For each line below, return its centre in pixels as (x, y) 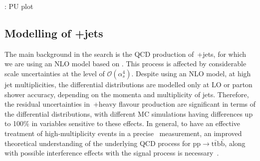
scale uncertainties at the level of (55, 73)
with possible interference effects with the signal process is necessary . (112, 153)
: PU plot (19, 6)
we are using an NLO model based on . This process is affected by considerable (126, 64)
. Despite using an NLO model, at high (191, 73)
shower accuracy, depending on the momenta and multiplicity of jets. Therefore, (127, 94)
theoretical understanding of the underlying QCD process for (98, 143)
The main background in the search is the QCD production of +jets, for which (125, 54)
